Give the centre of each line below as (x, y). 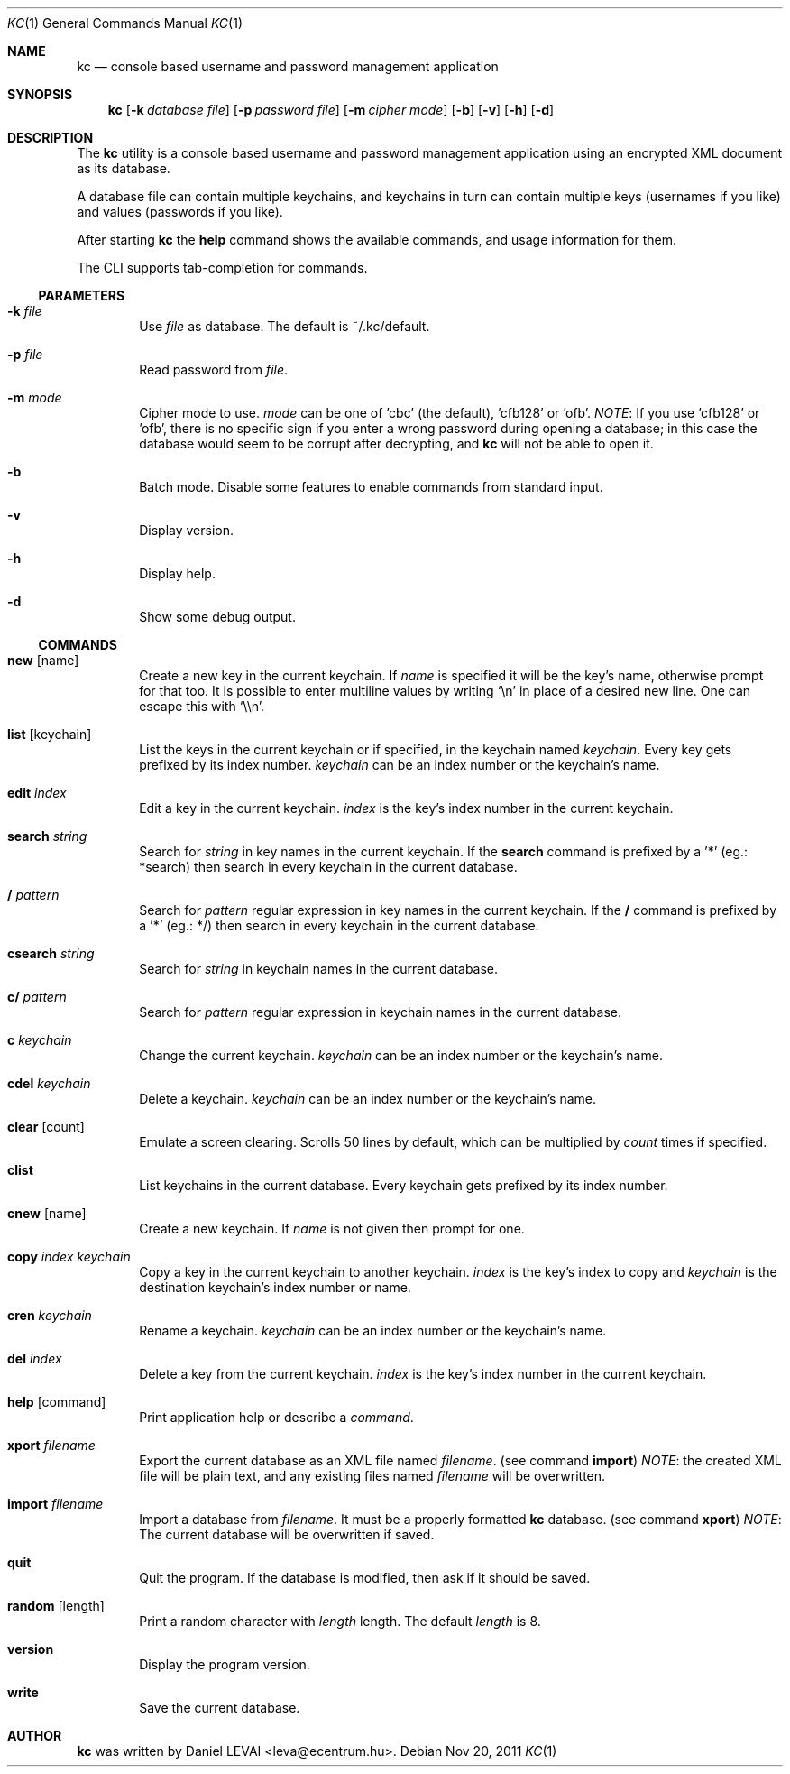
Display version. (187, 530)
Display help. (177, 573)
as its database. (124, 168)
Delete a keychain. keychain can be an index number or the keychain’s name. (368, 1099)
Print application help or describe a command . (276, 1417)
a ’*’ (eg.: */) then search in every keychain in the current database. (339, 925)
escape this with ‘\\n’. (202, 706)
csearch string (51, 953)
